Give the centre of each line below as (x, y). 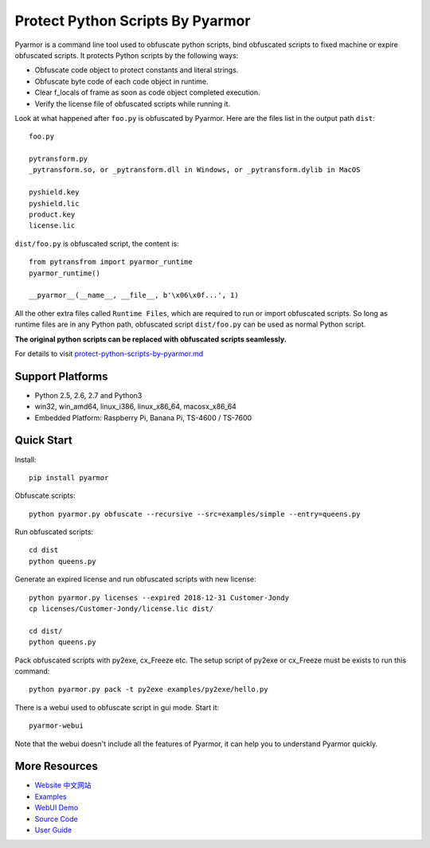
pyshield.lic (54, 203)
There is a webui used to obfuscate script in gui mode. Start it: (117, 707)
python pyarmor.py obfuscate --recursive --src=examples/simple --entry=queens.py (195, 514)
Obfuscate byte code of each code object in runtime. (121, 81)
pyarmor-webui (56, 726)
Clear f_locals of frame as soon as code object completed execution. (147, 92)
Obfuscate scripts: (45, 496)
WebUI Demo (57, 807)
